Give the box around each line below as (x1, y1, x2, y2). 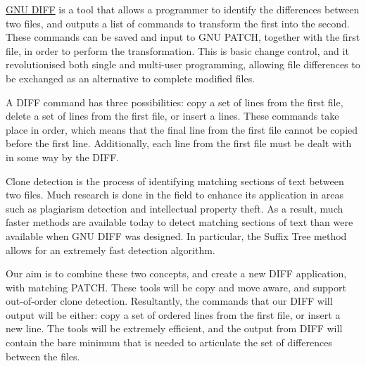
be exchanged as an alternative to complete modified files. (6, 70, 255, 85)
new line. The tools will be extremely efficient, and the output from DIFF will (6, 321, 343, 336)
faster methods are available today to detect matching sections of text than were (6, 215, 353, 229)
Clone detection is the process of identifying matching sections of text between (6, 173, 344, 188)
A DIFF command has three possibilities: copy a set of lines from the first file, (6, 94, 343, 109)
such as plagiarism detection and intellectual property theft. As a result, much (6, 201, 343, 215)
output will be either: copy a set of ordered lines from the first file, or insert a (6, 307, 341, 322)
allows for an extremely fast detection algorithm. (6, 242, 215, 257)
